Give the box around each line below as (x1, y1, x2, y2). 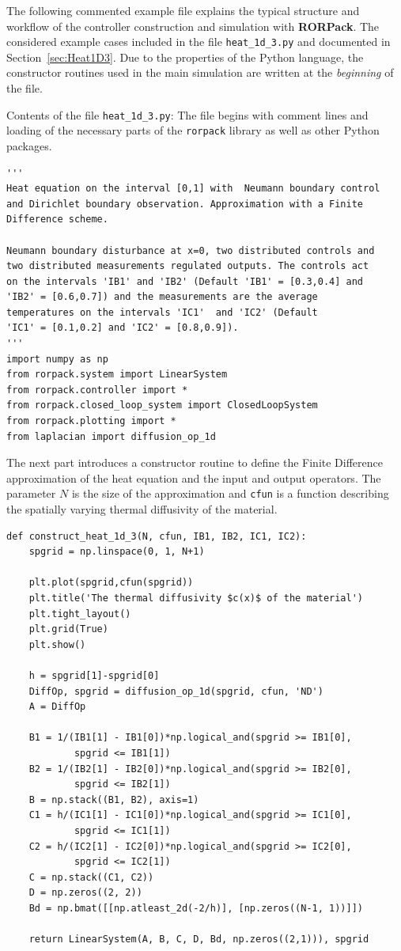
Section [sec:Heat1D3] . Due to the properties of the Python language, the (6, 48, 364, 65)
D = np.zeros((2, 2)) (28, 887, 142, 899)
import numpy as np (6, 353, 108, 365)
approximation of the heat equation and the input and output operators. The (6, 469, 381, 486)
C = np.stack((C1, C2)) (28, 871, 154, 883)
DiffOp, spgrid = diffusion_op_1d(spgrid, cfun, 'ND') (28, 685, 323, 697)
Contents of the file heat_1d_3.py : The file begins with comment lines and (6, 106, 369, 123)
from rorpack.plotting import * (6, 415, 176, 427)
